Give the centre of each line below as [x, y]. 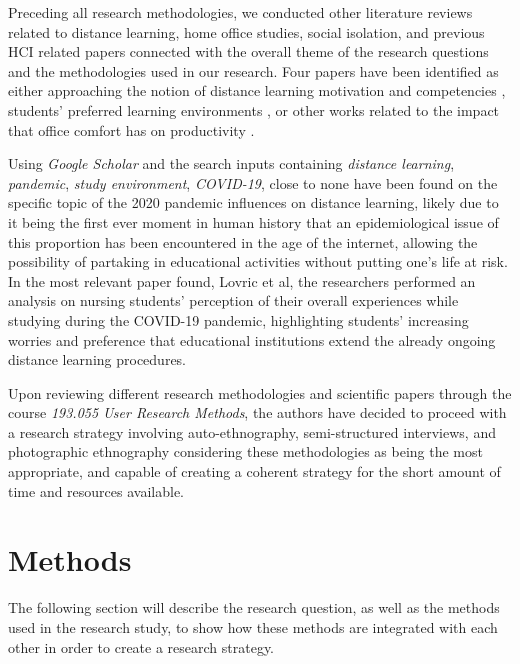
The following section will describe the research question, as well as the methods [254, 607]
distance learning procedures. [97, 359]
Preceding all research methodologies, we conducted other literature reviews [240, 12]
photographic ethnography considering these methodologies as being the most [245, 451]
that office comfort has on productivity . [131, 129]
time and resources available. [96, 490]
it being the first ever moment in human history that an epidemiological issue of [253, 221]
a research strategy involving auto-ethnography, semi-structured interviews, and [252, 431]
